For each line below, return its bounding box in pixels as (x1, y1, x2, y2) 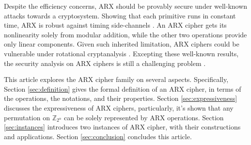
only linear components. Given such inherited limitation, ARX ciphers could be (4, 39, 239, 49)
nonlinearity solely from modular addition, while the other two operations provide (4, 29, 247, 39)
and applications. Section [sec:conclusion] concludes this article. (4, 131, 192, 141)
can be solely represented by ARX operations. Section (64, 112, 224, 122)
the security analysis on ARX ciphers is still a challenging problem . (4, 58, 206, 68)
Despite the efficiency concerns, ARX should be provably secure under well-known (4, 1, 248, 11)
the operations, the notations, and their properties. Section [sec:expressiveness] (4, 93, 237, 103)
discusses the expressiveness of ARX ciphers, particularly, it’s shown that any (4, 102, 234, 113)
